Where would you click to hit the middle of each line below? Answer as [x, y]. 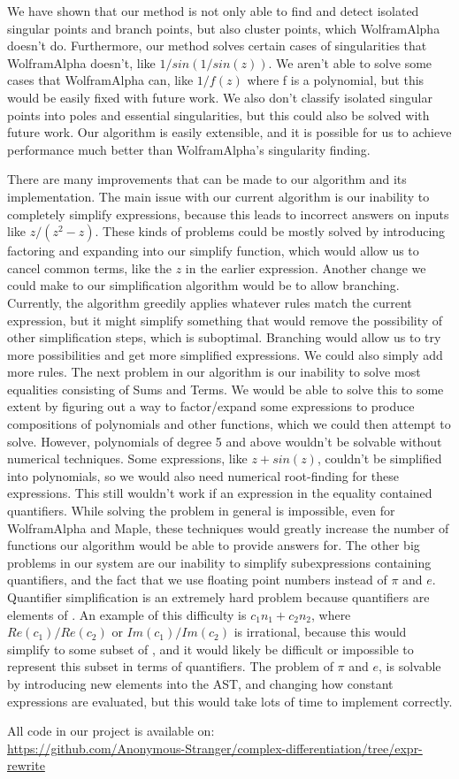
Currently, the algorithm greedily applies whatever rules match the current [210, 302]
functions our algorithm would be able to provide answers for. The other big [214, 545]
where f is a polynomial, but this [336, 80]
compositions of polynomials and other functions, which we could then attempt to [229, 424]
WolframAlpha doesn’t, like [81, 62]
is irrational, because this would [320, 632]
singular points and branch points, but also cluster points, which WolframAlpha [224, 28]
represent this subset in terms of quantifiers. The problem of [170, 666]
